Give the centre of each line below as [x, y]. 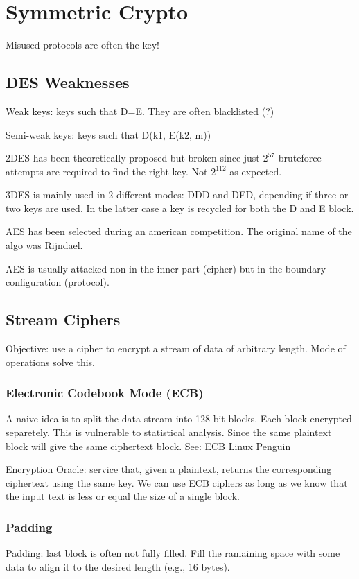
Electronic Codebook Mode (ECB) [105, 393]
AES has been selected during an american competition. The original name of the [179, 231]
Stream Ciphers [63, 319]
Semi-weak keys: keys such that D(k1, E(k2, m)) [108, 134]
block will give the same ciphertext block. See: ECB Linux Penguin [148, 446]
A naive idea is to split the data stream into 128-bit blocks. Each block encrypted [179, 418]
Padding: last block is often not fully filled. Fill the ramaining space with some [173, 553]
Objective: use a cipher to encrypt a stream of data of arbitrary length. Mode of [176, 348]
